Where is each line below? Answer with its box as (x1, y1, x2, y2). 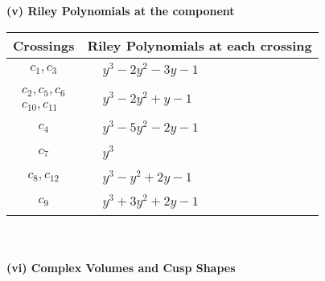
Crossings (13, 35, 75, 55)
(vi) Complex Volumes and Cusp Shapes (6, 259, 236, 275)
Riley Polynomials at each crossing (87, 35, 312, 55)
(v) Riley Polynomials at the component (6, 2, 235, 18)
